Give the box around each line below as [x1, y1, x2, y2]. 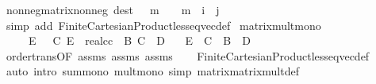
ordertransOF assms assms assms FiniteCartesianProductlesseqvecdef [6, 47, 370, 64]
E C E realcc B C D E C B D [28, 32, 251, 49]
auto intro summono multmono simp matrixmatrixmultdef [6, 63, 299, 79]
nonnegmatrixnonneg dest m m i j [6, 2, 220, 17]
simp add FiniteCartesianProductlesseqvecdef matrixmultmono [6, 16, 321, 33]
